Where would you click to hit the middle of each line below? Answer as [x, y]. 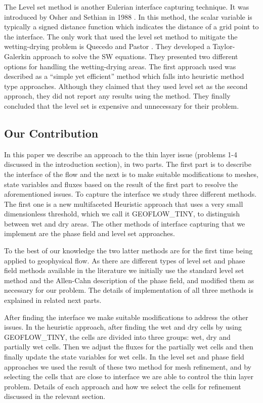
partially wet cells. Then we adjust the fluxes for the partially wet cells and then [129, 347]
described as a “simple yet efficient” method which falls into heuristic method [124, 76]
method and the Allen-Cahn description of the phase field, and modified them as [129, 280]
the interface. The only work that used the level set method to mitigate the [121, 36]
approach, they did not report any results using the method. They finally [117, 96]
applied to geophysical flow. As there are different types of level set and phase [125, 260]
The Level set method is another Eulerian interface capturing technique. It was [127, 7]
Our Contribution [51, 133]
